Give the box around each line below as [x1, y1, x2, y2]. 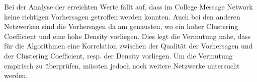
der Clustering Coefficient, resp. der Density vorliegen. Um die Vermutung [4, 50, 233, 60]
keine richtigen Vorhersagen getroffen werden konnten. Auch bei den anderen [4, 11, 240, 21]
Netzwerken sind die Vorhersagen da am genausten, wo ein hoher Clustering [4, 21, 238, 31]
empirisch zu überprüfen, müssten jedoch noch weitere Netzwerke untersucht [4, 60, 240, 70]
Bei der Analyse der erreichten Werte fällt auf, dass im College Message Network [4, 1, 253, 11]
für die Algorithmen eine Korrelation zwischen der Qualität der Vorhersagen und [4, 40, 253, 51]
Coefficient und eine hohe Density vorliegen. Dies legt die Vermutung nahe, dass [4, 30, 251, 41]
